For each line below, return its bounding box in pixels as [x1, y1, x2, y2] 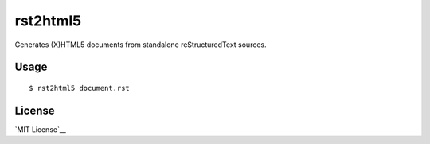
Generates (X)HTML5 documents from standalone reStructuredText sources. [14, 40, 267, 49]
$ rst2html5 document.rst [29, 84, 131, 92]
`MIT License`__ [14, 124, 67, 134]
